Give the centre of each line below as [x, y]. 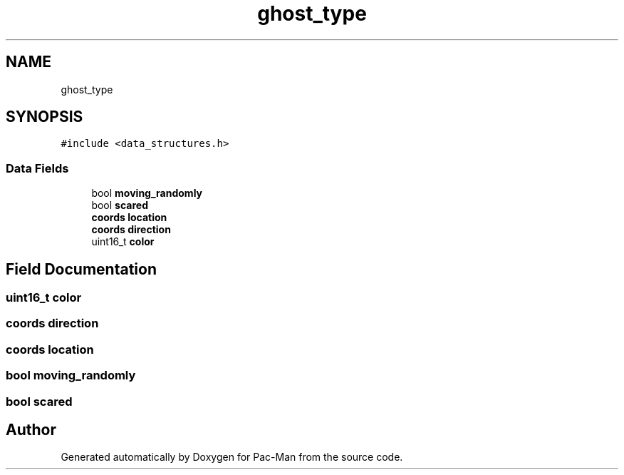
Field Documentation [81, 269]
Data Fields [37, 168]
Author [31, 429]
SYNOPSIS [45, 117]
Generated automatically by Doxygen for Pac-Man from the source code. [232, 457]
